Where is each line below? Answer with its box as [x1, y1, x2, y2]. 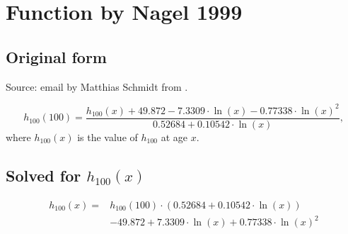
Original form [6, 45, 107, 67]
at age [161, 129, 188, 144]
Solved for [6, 164, 81, 186]
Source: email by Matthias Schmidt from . [6, 79, 188, 94]
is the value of [77, 129, 138, 144]
